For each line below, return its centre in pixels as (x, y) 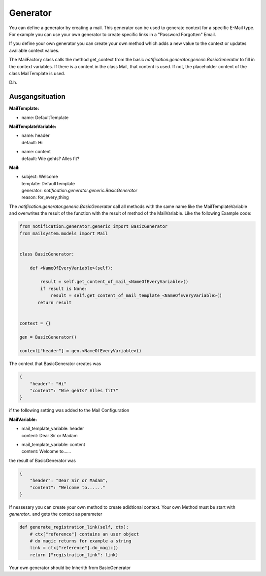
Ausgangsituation (37, 97)
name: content (36, 152)
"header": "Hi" (48, 384)
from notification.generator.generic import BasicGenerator (94, 226)
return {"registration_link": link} (74, 555)
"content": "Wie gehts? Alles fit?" (74, 391)
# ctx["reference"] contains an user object (84, 534)
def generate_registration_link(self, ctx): (74, 527)
